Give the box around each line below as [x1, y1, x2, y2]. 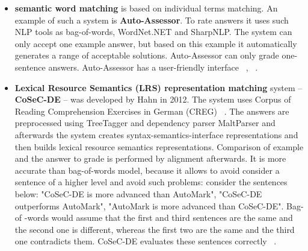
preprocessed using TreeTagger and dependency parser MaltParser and [14, 116, 276, 129]
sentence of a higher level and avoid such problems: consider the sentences [14, 176, 288, 188]
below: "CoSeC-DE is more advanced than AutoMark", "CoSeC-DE [14, 187, 262, 200]
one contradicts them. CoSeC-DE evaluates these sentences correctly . [14, 235, 277, 247]
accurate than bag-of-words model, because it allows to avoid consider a [14, 164, 280, 176]
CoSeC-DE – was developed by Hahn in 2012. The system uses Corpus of [14, 93, 291, 106]
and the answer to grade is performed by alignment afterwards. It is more [14, 152, 286, 165]
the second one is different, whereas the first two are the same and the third [14, 223, 295, 235]
